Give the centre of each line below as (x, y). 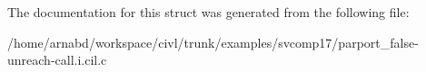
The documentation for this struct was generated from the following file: (208, 12)
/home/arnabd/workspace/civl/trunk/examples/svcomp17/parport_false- (213, 42)
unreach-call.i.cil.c (57, 60)
